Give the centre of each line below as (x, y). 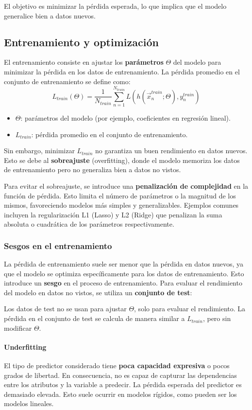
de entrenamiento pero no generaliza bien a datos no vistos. (92, 169)
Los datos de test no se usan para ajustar (65, 309)
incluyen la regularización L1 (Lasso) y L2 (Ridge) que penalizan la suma (113, 214)
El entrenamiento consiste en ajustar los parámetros (84, 62)
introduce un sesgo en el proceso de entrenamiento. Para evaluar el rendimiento (123, 283)
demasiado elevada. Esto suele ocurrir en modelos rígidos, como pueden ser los (120, 394)
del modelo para (197, 62)
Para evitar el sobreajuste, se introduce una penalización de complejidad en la (126, 186)
